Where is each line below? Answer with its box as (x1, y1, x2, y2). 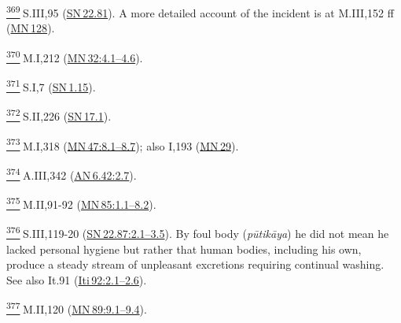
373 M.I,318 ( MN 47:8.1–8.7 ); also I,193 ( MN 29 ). (6, 135, 239, 154)
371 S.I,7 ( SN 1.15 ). (6, 76, 96, 95)
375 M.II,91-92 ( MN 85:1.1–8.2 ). (6, 194, 156, 212)
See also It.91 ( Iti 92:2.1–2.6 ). (6, 271, 147, 288)
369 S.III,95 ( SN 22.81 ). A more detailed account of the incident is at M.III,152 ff (6, 2, 394, 20)
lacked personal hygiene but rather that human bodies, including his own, (6, 240, 362, 257)
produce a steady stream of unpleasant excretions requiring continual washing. (6, 256, 384, 273)
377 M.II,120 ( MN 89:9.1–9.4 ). (6, 299, 147, 317)
